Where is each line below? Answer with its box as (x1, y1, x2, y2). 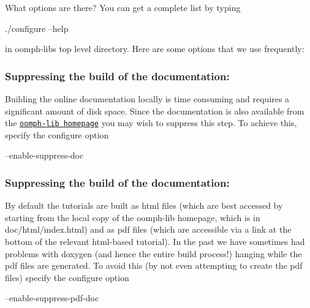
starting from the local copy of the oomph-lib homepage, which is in (5, 211, 260, 223)
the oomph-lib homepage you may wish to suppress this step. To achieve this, (5, 116, 297, 129)
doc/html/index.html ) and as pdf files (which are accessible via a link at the (5, 223, 292, 236)
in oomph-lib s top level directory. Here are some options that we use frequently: (5, 42, 304, 55)
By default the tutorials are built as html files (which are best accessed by (5, 199, 283, 212)
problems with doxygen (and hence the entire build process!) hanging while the (5, 247, 302, 260)
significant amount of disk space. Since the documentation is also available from (5, 104, 304, 117)
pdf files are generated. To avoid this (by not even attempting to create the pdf (5, 259, 303, 272)
